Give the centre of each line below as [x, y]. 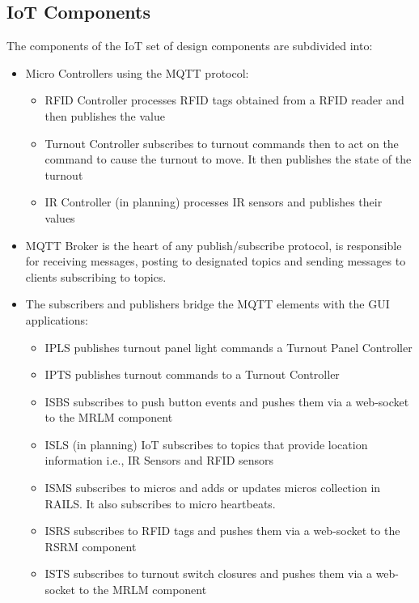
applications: [57, 319]
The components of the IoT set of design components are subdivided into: [190, 46]
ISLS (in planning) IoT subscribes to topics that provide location [206, 444]
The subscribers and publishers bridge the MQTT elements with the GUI [207, 304]
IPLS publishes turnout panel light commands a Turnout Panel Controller [229, 347]
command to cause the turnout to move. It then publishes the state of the [228, 159]
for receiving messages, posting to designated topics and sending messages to [216, 261]
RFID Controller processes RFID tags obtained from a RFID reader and [224, 100]
